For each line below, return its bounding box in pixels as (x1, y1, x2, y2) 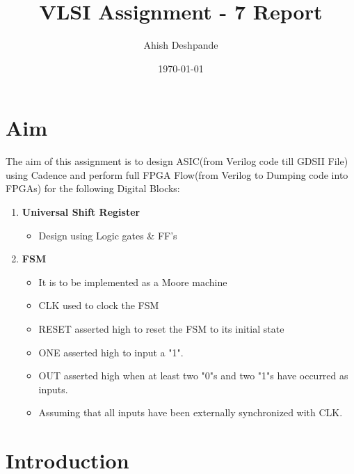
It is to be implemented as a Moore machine (38, 274, 227, 289)
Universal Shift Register (22, 205, 140, 219)
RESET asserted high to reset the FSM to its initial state (38, 322, 284, 335)
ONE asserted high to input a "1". (38, 345, 184, 359)
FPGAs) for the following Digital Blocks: (6, 181, 180, 196)
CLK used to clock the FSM (38, 298, 159, 313)
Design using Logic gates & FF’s (38, 228, 177, 242)
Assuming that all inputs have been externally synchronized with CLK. (38, 405, 343, 420)
